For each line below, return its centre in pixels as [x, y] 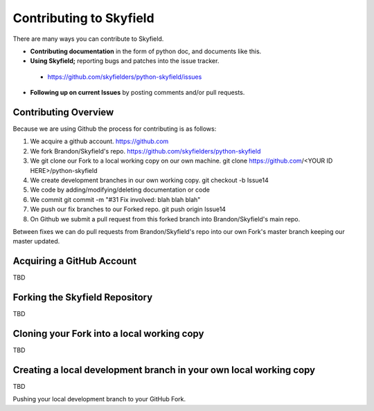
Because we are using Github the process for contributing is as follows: [115, 129]
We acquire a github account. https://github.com [99, 141]
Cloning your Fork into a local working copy [108, 333]
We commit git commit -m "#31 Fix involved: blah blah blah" [115, 199]
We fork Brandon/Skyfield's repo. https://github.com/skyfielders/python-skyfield [145, 151]
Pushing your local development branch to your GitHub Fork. [99, 399]
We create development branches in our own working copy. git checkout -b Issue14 [150, 180]
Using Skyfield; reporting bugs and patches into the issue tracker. [125, 61]
